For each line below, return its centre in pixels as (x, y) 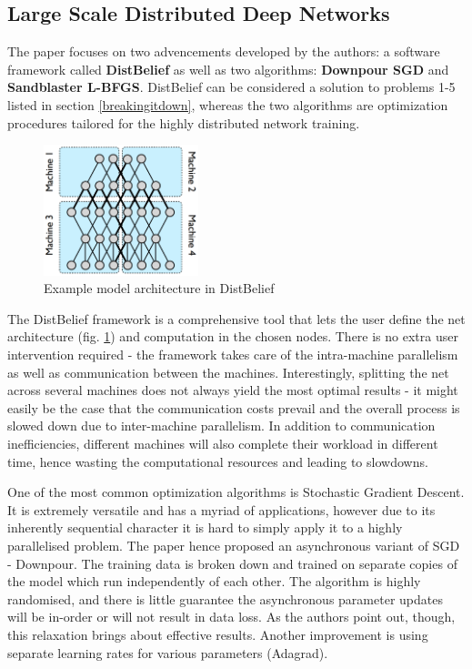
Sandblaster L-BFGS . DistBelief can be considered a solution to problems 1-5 (231, 87)
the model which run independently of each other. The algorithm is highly (214, 581)
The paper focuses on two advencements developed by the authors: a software (224, 51)
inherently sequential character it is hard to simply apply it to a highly (205, 527)
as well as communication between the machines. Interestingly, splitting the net (228, 372)
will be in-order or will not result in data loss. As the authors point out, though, (231, 617)
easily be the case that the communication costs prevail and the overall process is (234, 407)
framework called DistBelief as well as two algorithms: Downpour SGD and (228, 69)
